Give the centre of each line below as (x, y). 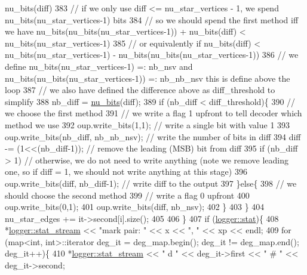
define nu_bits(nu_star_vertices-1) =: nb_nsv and (99, 66)
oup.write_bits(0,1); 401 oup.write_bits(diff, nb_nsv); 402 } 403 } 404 (135, 207)
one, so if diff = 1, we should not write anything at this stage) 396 (126, 172)
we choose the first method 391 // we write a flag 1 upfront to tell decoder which (153, 113)
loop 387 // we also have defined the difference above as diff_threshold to (140, 90)
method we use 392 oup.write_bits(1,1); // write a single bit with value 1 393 (148, 124)
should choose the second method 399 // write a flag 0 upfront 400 (127, 195)
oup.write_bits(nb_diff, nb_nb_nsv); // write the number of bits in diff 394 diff (153, 136)
